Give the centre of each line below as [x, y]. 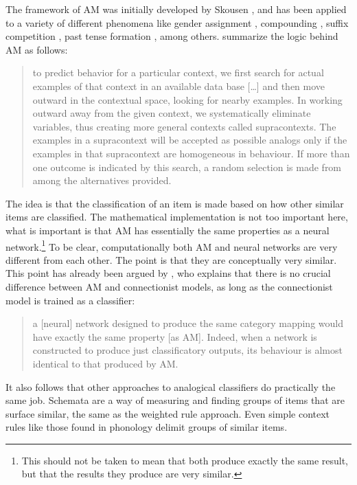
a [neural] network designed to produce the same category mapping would [188, 323]
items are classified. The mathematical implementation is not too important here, [177, 217]
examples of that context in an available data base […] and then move [179, 86]
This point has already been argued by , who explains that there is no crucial [168, 273]
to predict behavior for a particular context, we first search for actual [178, 72]
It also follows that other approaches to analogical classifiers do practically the [171, 386]
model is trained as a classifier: [70, 300]
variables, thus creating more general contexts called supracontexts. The [184, 126]
